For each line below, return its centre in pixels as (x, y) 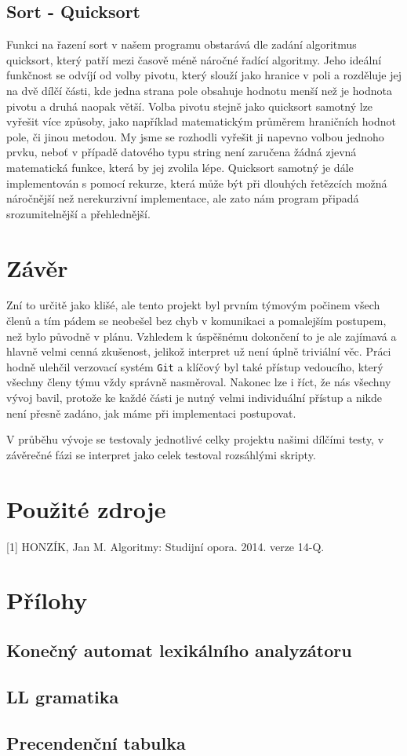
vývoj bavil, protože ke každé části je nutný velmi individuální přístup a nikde (194, 398)
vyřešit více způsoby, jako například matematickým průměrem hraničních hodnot (201, 121)
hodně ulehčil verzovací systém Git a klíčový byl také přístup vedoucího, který (195, 366)
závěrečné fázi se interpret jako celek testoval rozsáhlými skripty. (161, 454)
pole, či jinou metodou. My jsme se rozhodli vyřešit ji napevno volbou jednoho (195, 136)
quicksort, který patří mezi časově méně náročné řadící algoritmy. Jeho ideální (194, 59)
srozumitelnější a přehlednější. (78, 213)
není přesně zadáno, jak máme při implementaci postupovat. (151, 413)
